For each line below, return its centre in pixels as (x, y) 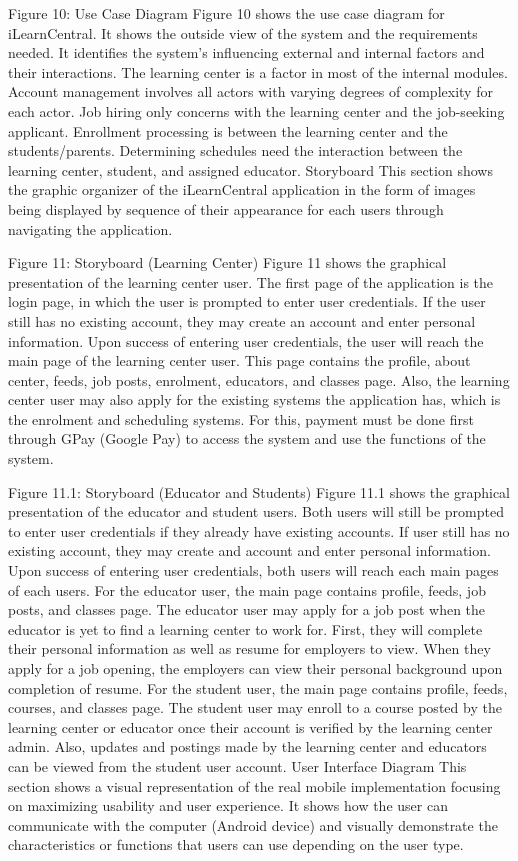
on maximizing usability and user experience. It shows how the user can (228, 805)
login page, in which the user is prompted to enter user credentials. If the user (247, 301)
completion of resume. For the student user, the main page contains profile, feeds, (258, 687)
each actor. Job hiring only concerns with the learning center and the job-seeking (256, 110)
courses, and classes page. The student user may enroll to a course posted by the (255, 707)
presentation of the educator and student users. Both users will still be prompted (256, 511)
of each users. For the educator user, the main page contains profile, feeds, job (247, 589)
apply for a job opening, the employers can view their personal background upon (255, 668)
